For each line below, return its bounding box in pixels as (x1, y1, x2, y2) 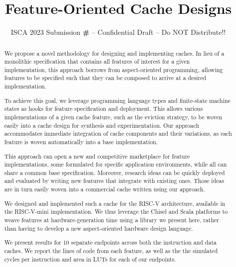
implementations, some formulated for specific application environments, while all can (4, 160, 227, 169)
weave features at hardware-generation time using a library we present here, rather (4, 216, 220, 224)
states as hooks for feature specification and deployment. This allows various (4, 104, 203, 113)
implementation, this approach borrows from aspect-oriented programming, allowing (4, 65, 223, 74)
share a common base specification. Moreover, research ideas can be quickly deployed (4, 168, 225, 177)
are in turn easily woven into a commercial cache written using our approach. (4, 185, 205, 193)
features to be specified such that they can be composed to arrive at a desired (4, 74, 207, 82)
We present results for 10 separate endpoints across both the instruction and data (4, 238, 217, 247)
